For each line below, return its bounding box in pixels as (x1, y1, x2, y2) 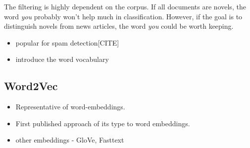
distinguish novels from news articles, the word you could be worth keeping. (4, 21, 234, 31)
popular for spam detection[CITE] (15, 37, 119, 48)
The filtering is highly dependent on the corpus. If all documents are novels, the (4, 1, 246, 11)
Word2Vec (4, 78, 58, 94)
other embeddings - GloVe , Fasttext (15, 135, 124, 145)
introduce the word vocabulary (15, 54, 109, 64)
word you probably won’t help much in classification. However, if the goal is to (4, 11, 243, 21)
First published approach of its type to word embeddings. (15, 118, 190, 128)
